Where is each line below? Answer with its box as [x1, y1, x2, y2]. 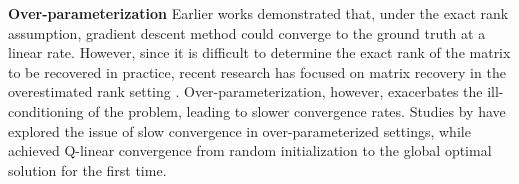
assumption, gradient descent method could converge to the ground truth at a [8, 22, 486, 43]
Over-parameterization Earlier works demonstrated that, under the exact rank [8, 3, 509, 23]
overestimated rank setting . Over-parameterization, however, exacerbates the [8, 81, 483, 102]
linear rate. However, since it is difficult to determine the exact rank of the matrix [8, 42, 511, 63]
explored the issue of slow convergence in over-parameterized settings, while [8, 120, 471, 141]
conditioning [8, 100, 84, 121]
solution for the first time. [8, 159, 167, 180]
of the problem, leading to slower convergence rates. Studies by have [88, 100, 506, 121]
